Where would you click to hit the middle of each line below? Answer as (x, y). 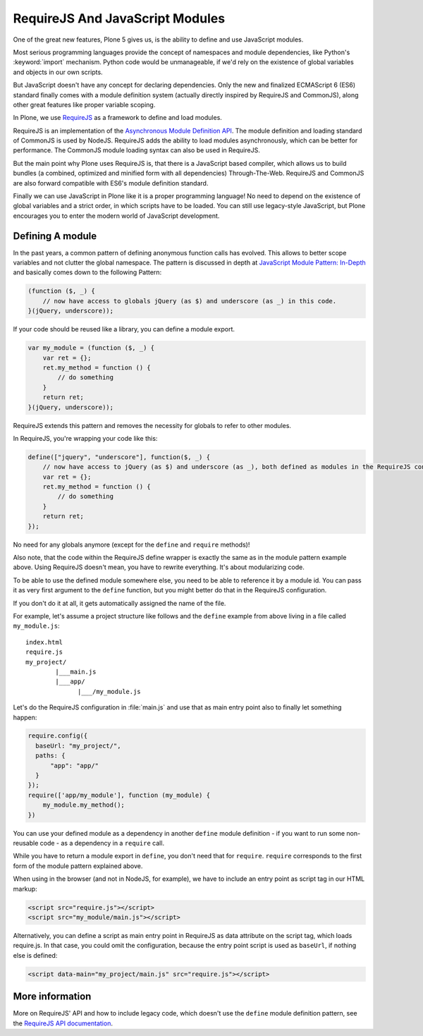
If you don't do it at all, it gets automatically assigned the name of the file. (119, 603)
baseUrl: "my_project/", (78, 745)
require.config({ (58, 736)
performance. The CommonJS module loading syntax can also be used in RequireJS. (136, 150)
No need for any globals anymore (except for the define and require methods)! (131, 544)
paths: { (50, 756)
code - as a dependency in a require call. (102, 843)
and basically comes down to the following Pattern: (87, 272)
